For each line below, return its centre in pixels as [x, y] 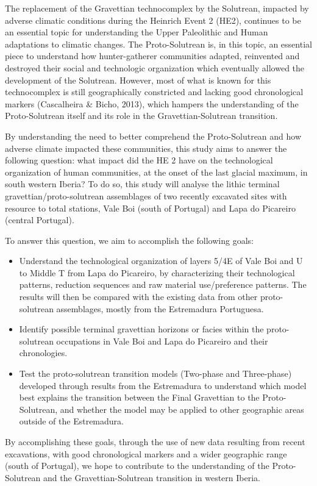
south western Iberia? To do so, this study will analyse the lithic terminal [142, 184]
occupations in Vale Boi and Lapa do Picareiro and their [162, 341]
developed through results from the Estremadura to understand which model [163, 385]
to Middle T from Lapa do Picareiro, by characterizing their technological [157, 272]
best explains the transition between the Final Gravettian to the [139, 397]
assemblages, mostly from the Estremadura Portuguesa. [160, 308]
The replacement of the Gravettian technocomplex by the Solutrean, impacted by [157, 8]
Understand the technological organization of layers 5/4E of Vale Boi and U [161, 261]
